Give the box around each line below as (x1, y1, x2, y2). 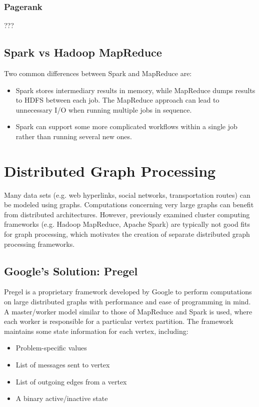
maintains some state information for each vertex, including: (4, 325, 188, 336)
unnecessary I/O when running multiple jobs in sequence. (15, 104, 192, 115)
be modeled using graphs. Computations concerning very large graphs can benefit (4, 199, 254, 210)
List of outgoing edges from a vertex (15, 376, 127, 386)
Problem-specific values (15, 342, 87, 353)
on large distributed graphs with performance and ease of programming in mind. (4, 296, 251, 307)
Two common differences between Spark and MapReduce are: (4, 68, 192, 79)
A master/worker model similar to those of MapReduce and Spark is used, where (4, 306, 252, 316)
